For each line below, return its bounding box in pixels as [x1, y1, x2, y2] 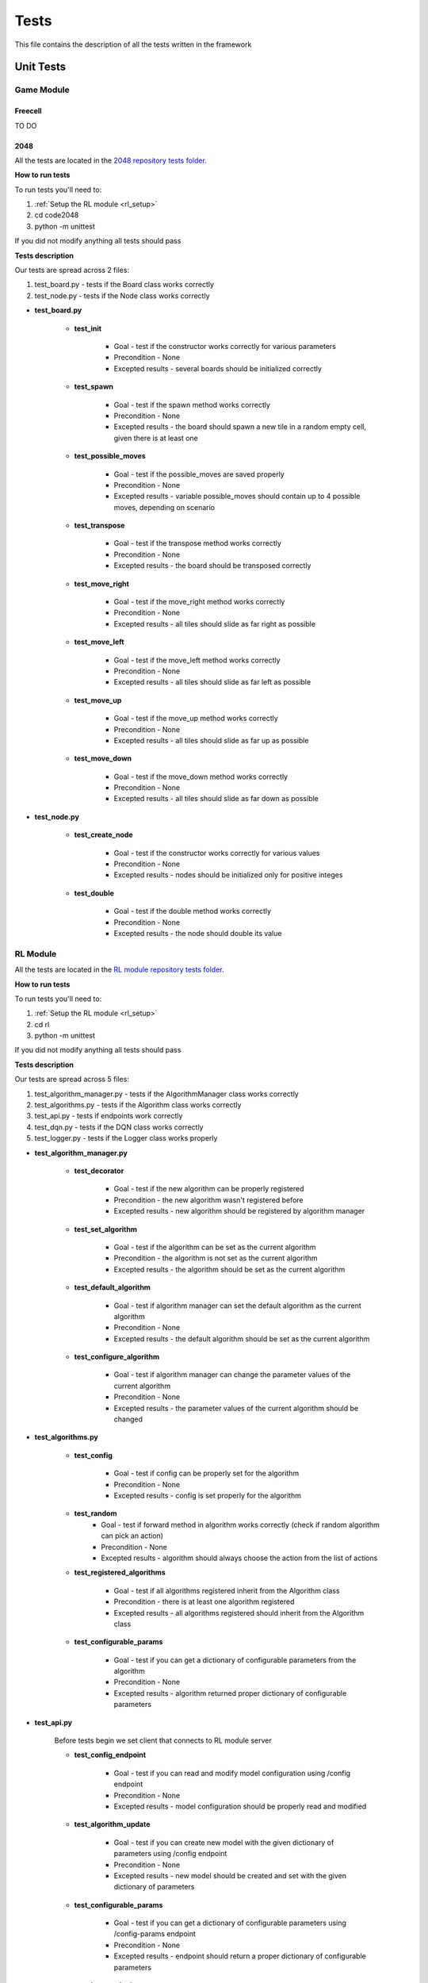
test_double [74, 888, 115, 898]
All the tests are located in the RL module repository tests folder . [14, 965, 225, 975]
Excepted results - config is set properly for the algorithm [113, 1490, 301, 1500]
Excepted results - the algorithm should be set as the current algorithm [113, 1264, 346, 1274]
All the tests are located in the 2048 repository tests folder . [14, 155, 208, 165]
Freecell [14, 106, 43, 116]
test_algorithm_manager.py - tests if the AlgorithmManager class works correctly [34, 1089, 299, 1099]
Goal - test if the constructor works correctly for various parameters [113, 341, 336, 351]
